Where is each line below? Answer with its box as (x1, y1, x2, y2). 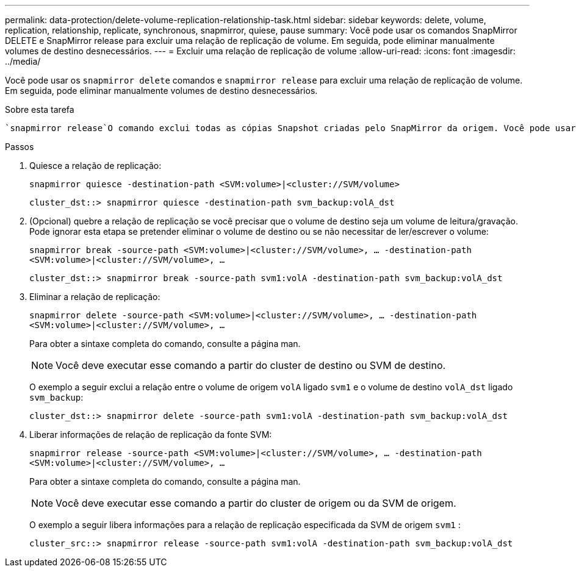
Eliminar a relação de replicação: (29, 291, 160, 302)
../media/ (5, 56, 41, 66)
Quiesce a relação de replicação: (29, 160, 162, 171)
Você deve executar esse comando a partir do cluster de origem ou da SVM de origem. (56, 497, 456, 509)
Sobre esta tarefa (5, 104, 74, 115)
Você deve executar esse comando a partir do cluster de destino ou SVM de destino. (56, 359, 446, 371)
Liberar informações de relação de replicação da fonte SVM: (29, 429, 272, 440)
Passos (5, 141, 34, 152)
